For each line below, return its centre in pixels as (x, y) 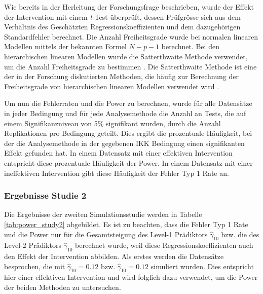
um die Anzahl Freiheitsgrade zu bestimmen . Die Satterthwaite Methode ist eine (130, 66)
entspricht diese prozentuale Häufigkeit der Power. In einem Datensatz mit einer (128, 162)
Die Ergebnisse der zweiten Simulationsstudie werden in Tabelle (103, 214)
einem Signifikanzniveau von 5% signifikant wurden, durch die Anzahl (112, 123)
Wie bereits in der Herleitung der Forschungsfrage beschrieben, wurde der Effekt (129, 7)
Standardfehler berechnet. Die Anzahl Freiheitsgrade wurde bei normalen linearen (131, 36)
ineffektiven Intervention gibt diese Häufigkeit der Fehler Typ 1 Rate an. (117, 173)
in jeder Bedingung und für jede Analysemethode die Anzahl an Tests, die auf (125, 113)
